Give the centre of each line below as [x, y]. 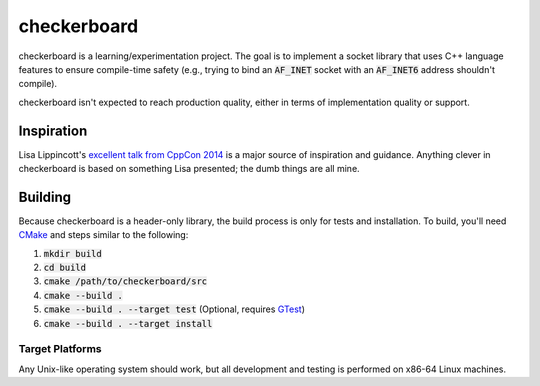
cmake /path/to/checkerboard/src [125, 281]
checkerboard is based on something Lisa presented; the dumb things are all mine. [189, 169]
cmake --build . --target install [128, 323]
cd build [65, 268]
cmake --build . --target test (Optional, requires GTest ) [174, 309]
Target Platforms [60, 349]
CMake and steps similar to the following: [103, 235]
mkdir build [72, 253]
